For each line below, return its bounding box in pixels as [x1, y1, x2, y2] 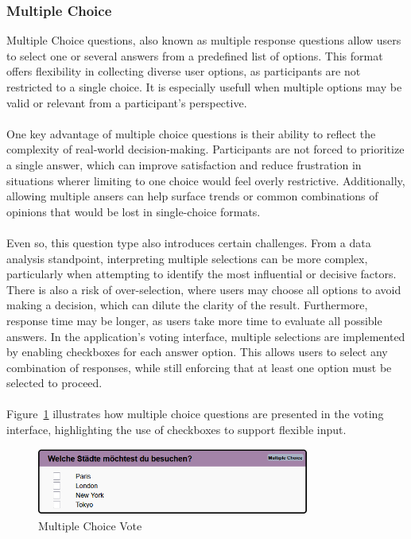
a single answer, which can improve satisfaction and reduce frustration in [6, 156, 362, 173]
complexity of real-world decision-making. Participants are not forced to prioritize [6, 141, 405, 157]
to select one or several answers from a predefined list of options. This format [6, 47, 383, 64]
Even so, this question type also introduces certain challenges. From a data [6, 234, 371, 250]
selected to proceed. [6, 374, 103, 391]
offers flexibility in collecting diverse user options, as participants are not [6, 63, 361, 79]
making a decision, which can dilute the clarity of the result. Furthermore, [6, 297, 368, 313]
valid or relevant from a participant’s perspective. [6, 94, 247, 111]
